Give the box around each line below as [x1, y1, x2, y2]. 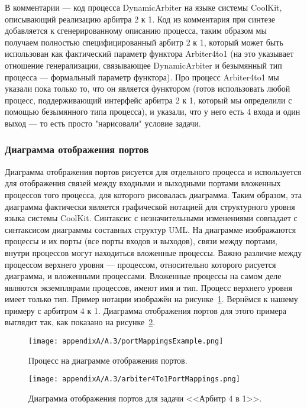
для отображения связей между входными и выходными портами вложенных [5, 177, 281, 189]
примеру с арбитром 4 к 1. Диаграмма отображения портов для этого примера [5, 304, 287, 316]
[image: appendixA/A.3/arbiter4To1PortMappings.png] [28, 375, 240, 384]
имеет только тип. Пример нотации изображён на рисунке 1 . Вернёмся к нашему [5, 293, 298, 305]
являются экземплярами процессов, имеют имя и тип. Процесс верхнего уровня [5, 281, 292, 293]
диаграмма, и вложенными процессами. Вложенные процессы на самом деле [5, 270, 282, 282]
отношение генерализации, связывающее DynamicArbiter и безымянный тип [5, 59, 282, 71]
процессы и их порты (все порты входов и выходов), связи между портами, [5, 235, 277, 247]
